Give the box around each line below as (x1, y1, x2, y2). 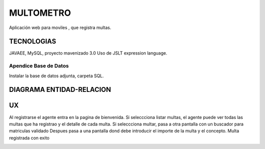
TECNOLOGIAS (9, 37, 56, 46)
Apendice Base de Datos (9, 62, 69, 69)
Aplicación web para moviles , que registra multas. (9, 25, 111, 30)
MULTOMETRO (9, 7, 71, 18)
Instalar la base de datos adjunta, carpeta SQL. (9, 73, 104, 79)
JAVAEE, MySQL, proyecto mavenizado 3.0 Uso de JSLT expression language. (9, 50, 168, 56)
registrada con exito (9, 135, 50, 141)
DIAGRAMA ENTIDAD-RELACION (9, 86, 111, 94)
